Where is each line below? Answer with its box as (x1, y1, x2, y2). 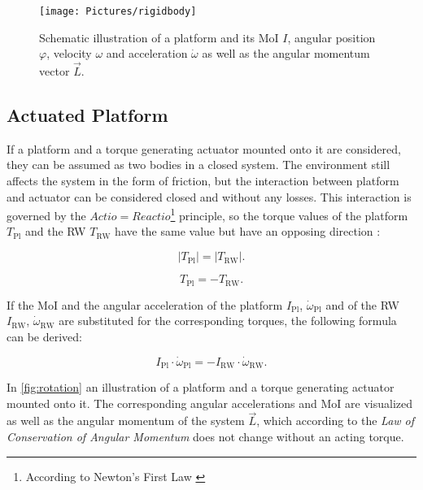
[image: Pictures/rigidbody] (39, 6, 197, 17)
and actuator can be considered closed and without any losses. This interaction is (7, 188, 412, 205)
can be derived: (7, 327, 82, 345)
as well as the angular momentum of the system (7, 412, 245, 429)
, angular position (287, 28, 376, 46)
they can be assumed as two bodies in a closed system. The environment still (7, 156, 390, 173)
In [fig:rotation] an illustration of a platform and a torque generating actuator (7, 378, 395, 395)
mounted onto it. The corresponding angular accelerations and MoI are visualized (7, 394, 412, 411)
